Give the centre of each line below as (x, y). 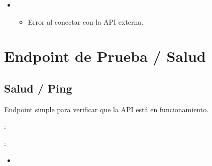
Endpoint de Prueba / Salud (105, 56)
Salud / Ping (38, 88)
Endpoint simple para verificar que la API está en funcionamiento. (107, 109)
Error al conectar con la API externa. (86, 21)
